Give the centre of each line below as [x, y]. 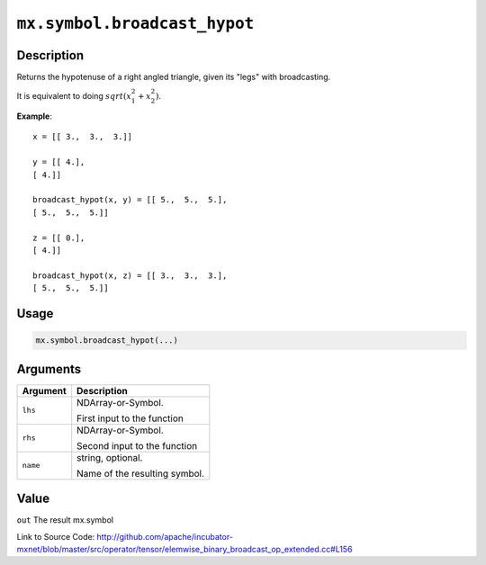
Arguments [49, 369]
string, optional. [110, 457]
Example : [35, 116]
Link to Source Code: [56, 536]
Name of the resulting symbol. [141, 473]
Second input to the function [137, 445]
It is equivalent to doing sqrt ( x [74, 96]
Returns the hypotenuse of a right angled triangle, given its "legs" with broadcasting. [174, 77]
